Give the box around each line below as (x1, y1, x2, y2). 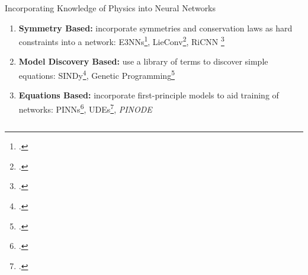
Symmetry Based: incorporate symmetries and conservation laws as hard (18, 21, 293, 34)
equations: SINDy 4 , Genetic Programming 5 (18, 68, 175, 81)
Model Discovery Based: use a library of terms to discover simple (18, 55, 268, 68)
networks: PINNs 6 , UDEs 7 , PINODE (18, 101, 152, 115)
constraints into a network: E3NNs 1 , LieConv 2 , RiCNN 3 (18, 34, 224, 47)
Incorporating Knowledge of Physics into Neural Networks (5, 2, 216, 14)
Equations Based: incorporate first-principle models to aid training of (18, 89, 279, 101)
